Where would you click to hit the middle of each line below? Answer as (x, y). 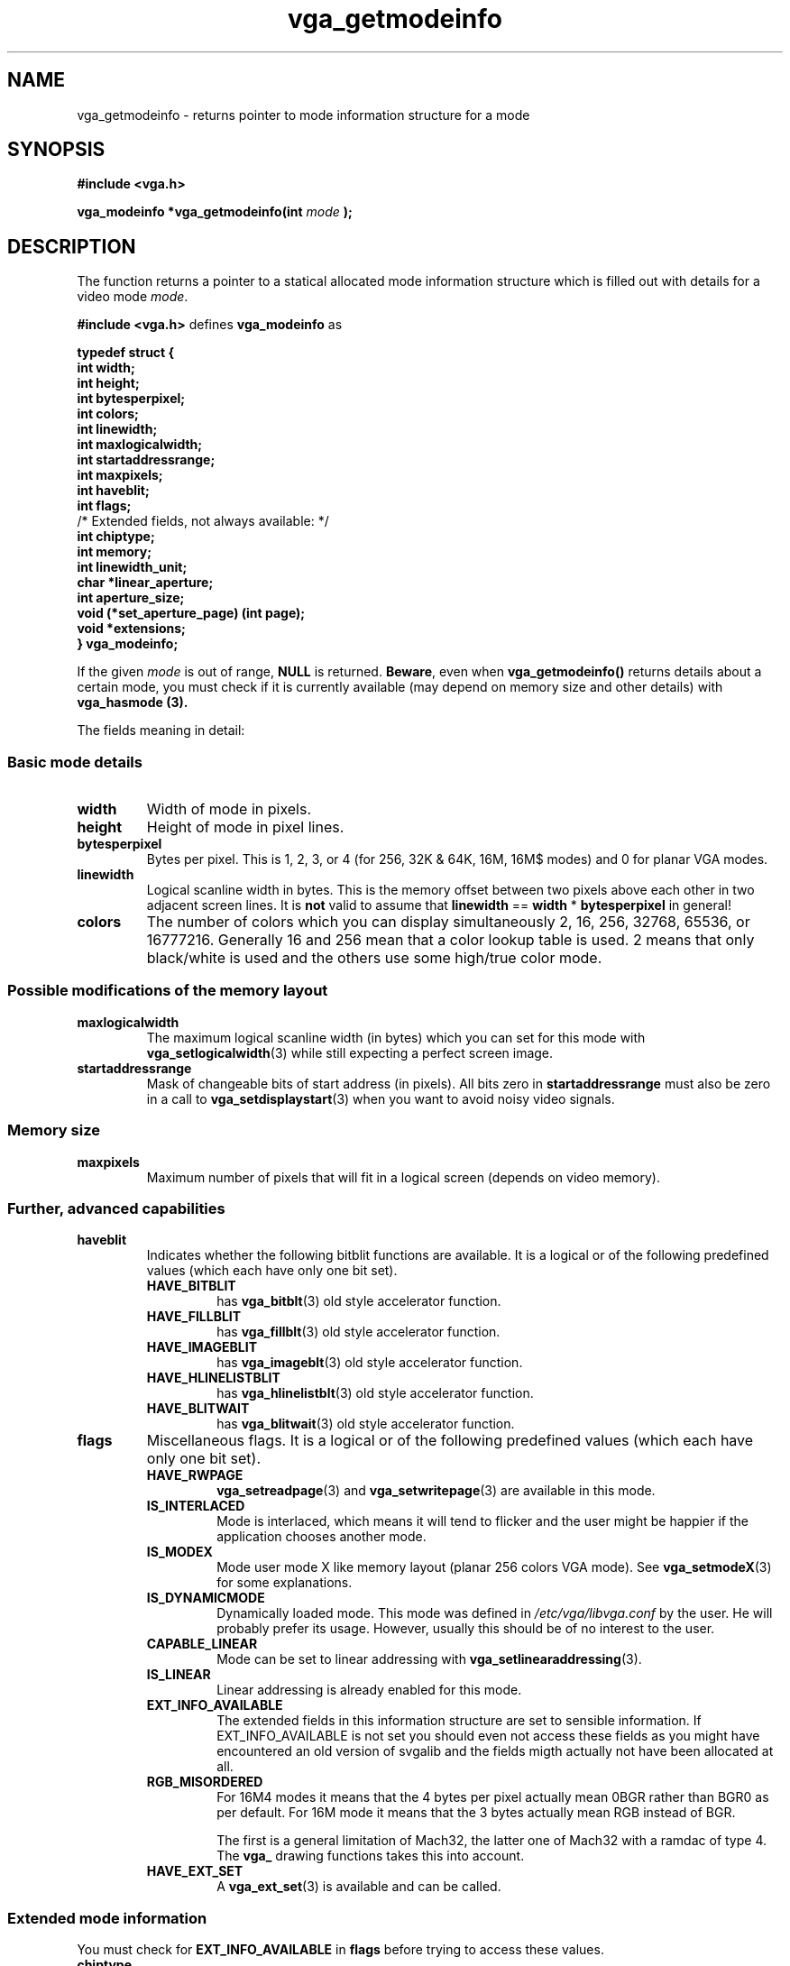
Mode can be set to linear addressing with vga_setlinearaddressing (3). (429, 1659)
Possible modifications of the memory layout (168, 991)
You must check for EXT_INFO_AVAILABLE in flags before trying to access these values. (340, 1950)
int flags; (104, 506)
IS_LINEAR (179, 1675)
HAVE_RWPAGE (195, 1475)
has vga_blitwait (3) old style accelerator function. (366, 1424)
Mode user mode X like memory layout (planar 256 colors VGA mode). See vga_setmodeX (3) (494, 1567)
